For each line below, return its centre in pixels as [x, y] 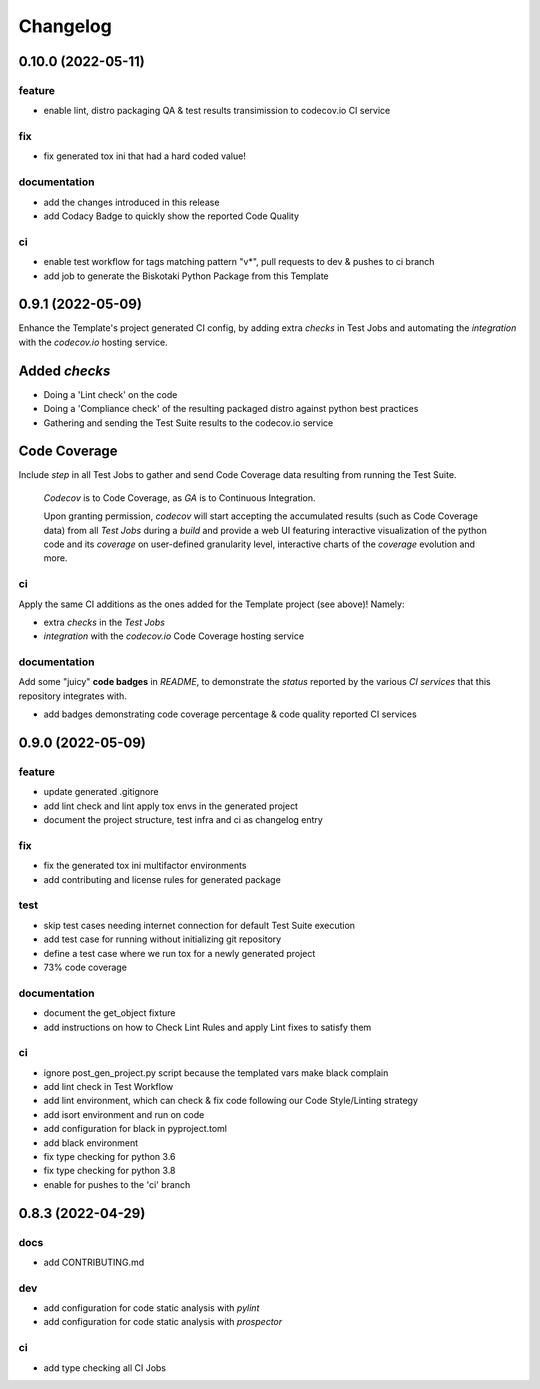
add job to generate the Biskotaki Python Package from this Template [186, 276]
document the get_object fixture [109, 1013]
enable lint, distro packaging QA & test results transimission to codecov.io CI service [217, 111]
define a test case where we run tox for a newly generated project [179, 953]
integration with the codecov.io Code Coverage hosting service [174, 636]
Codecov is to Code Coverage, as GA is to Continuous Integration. [179, 497]
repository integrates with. [72, 696]
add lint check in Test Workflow [108, 1087]
